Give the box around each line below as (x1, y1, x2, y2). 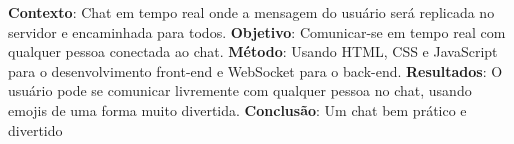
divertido (8, 119, 63, 140)
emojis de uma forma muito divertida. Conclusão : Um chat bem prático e (8, 99, 467, 120)
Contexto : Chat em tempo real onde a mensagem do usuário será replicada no (8, 2, 495, 22)
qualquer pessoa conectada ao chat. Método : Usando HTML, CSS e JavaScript (8, 41, 498, 62)
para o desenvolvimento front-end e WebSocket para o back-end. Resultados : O (8, 60, 503, 81)
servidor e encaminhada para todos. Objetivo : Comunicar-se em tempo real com (8, 21, 506, 42)
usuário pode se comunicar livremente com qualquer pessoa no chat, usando (8, 80, 472, 101)
